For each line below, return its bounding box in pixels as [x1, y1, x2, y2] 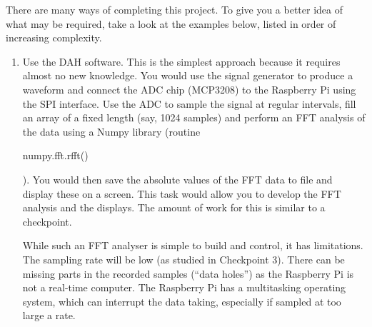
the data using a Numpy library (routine [22, 124, 201, 139]
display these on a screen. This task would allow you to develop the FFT [22, 186, 341, 201]
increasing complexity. [6, 30, 102, 45]
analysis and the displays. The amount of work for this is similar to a [22, 200, 326, 215]
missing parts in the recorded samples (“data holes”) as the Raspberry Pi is [22, 266, 354, 281]
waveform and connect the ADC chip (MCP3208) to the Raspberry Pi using [22, 81, 356, 96]
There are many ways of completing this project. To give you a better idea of [6, 2, 343, 16]
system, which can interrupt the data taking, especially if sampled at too [22, 293, 341, 308]
